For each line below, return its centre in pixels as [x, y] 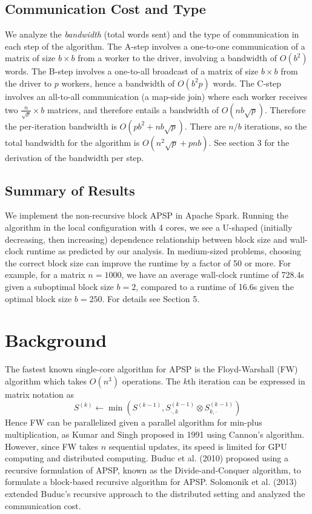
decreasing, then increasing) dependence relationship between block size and [146, 239]
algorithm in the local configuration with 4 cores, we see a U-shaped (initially [149, 227]
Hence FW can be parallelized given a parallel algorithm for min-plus [134, 422]
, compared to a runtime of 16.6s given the [215, 286]
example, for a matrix [45, 275]
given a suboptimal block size [59, 286]
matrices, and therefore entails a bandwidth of [133, 109]
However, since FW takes [51, 446]
